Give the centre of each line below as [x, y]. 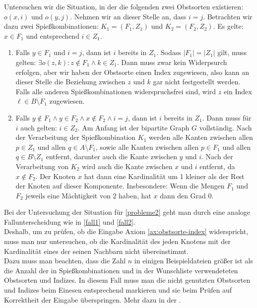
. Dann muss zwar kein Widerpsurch [172, 62]
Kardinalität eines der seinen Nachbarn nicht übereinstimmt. [96, 251]
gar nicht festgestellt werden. [197, 82]
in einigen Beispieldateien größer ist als [193, 261]
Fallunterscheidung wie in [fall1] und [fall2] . [70, 221]
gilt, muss [232, 52]
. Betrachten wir [228, 16]
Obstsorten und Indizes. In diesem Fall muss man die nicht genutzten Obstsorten [127, 280]
